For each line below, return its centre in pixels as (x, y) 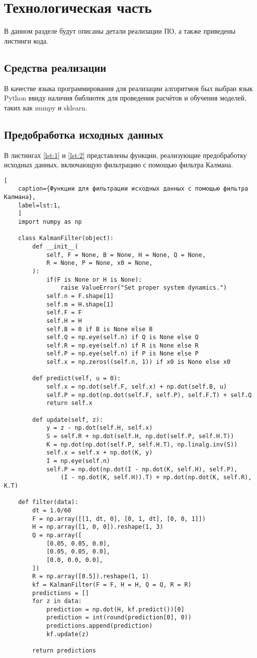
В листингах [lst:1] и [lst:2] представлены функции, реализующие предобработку (126, 155)
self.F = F (64, 313)
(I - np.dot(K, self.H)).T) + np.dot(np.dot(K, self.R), (156, 478)
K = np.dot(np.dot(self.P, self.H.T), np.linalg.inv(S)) (142, 444)
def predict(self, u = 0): (77, 379)
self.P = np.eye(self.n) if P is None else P (122, 354)
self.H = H (64, 321)
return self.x (69, 403)
